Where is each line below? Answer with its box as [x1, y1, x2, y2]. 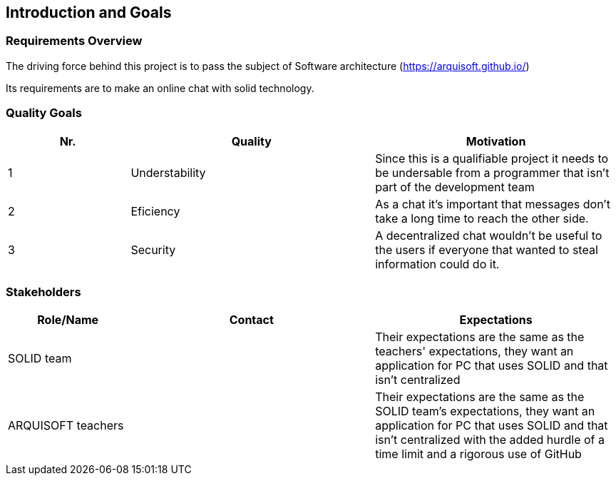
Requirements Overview [6, 34, 143, 49]
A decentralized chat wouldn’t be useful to [375, 228, 602, 243]
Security [130, 242, 176, 257]
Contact [229, 313, 274, 328]
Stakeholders [6, 284, 81, 299]
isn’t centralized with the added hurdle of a [375, 432, 605, 447]
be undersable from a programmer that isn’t [375, 165, 610, 180]
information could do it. [375, 256, 500, 271]
